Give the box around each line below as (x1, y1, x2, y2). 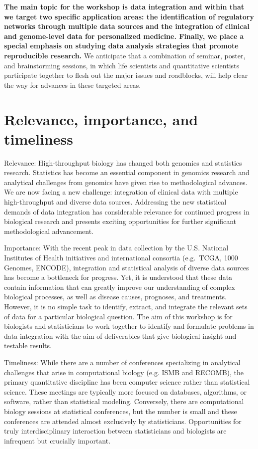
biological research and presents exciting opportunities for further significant (4, 216, 236, 226)
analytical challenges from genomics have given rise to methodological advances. (4, 177, 248, 187)
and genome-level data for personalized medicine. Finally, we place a (4, 30, 244, 41)
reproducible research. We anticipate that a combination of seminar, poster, (4, 50, 246, 60)
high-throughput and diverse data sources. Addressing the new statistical (4, 197, 227, 207)
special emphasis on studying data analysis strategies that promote (4, 40, 239, 51)
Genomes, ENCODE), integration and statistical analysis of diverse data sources (4, 262, 249, 272)
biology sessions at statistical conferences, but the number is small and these (4, 406, 237, 416)
